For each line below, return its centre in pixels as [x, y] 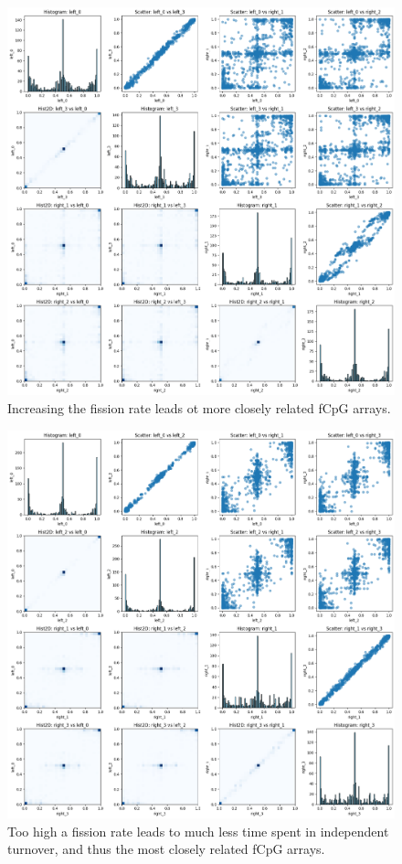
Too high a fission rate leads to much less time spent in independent [198, 831]
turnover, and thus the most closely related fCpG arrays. [166, 849]
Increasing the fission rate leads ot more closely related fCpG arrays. [199, 408]
